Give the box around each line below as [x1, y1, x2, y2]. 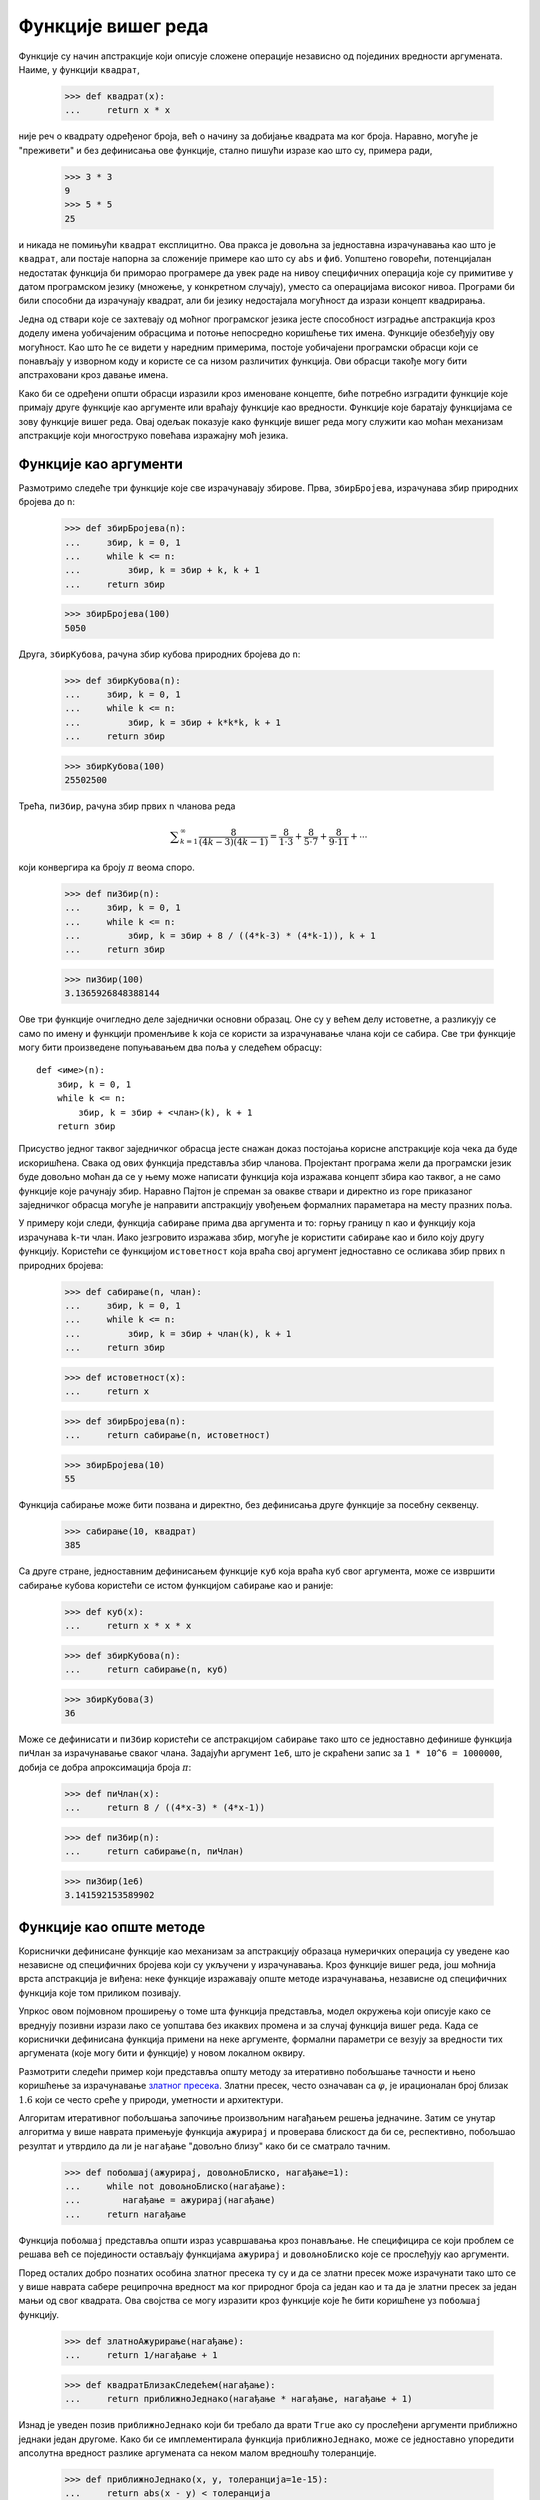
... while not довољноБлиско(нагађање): [64, 2181, 287, 2192]
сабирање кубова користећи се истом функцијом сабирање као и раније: [18, 1579, 334, 1591]
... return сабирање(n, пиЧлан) [64, 1846, 245, 1857]
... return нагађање [64, 2208, 187, 2220]
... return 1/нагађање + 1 [64, 2350, 219, 2361]
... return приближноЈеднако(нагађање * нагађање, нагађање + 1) [64, 2393, 413, 2405]
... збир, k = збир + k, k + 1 [64, 565, 260, 576]
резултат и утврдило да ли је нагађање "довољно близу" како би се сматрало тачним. [18, 2140, 391, 2152]
